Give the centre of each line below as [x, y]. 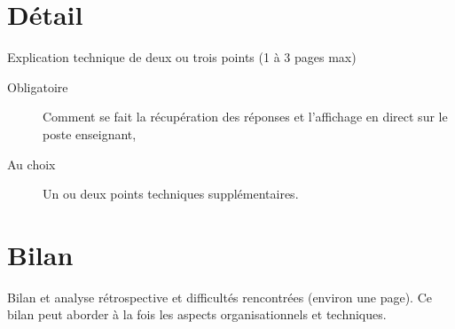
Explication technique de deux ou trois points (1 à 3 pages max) [182, 57]
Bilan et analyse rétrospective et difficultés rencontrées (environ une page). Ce [220, 297]
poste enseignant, [90, 133]
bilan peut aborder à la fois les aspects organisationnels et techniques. [197, 314]
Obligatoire [38, 86]
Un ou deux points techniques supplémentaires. [171, 194]
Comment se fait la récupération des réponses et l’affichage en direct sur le [245, 117]
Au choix [31, 164]
